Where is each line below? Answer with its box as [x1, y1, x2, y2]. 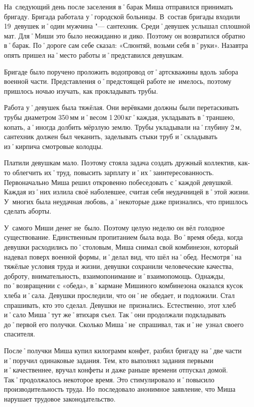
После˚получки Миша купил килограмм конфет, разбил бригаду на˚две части [4, 345, 242, 355]
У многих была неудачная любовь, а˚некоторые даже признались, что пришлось [4, 196, 248, 206]
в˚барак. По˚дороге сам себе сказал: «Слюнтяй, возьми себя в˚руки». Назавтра [4, 40, 248, 50]
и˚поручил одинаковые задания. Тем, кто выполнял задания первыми [4, 355, 214, 365]
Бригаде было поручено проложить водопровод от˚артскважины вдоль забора [4, 66, 238, 76]
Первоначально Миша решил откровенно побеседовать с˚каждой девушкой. [4, 177, 233, 187]
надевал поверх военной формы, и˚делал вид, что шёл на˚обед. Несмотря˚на [4, 251, 242, 261]
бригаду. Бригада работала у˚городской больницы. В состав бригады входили [4, 11, 240, 21]
